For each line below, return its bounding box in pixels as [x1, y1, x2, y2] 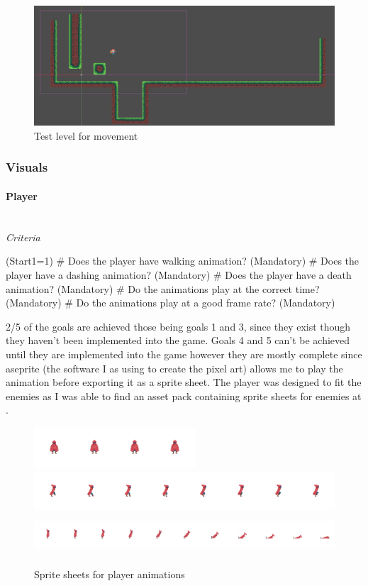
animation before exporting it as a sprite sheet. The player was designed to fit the [6, 375, 362, 389]
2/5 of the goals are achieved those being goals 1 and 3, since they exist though [6, 319, 351, 333]
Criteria [6, 229, 40, 244]
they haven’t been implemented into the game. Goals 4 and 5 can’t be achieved [6, 333, 350, 348]
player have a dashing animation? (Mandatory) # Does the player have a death [6, 267, 352, 282]
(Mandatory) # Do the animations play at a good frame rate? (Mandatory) [6, 295, 335, 310]
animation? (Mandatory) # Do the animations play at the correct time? [6, 281, 320, 296]
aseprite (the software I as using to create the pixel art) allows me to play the [6, 360, 343, 375]
